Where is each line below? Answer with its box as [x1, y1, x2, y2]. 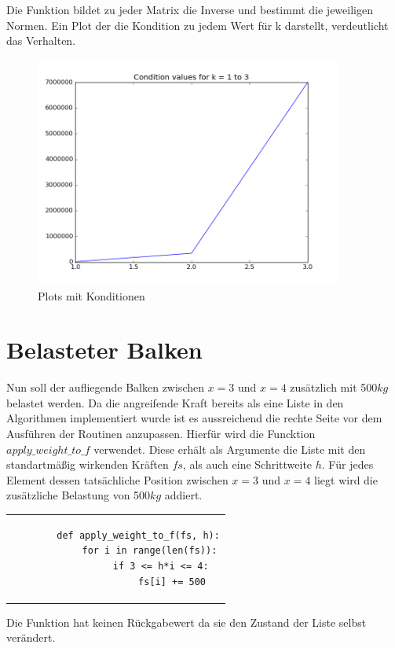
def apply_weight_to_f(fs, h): [57, 529, 220, 541]
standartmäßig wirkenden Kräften [6, 456, 169, 473]
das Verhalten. [6, 32, 76, 49]
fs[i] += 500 [138, 576, 206, 587]
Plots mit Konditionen [38, 287, 145, 304]
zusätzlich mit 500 [290, 379, 378, 396]
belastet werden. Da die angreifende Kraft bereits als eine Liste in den [6, 394, 344, 411]
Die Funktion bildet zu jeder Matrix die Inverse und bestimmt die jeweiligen [6, 2, 373, 17]
